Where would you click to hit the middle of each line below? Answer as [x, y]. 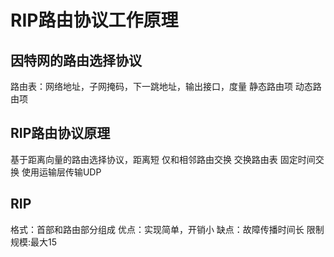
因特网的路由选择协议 [76, 60]
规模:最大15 [34, 242]
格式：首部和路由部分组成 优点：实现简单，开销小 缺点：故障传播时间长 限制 [167, 229]
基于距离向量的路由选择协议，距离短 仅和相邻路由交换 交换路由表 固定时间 [163, 159]
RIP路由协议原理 [60, 133]
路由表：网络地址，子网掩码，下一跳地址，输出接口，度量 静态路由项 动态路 [166, 86]
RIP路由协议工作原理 [94, 20]
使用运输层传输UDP [61, 172]
